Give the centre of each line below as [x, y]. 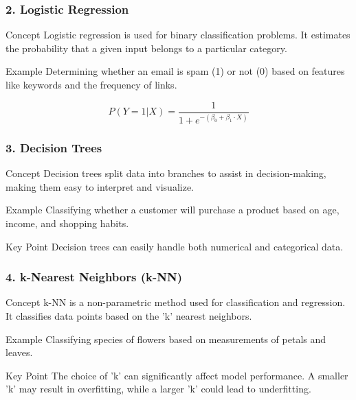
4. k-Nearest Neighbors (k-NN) [94, 277]
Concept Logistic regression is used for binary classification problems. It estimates [178, 35]
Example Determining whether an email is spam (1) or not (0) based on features [175, 71]
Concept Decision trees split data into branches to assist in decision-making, [166, 173]
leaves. [19, 352]
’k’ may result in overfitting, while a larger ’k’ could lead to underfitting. [158, 389]
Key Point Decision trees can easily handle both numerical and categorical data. [175, 246]
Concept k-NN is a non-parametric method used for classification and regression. [176, 302]
